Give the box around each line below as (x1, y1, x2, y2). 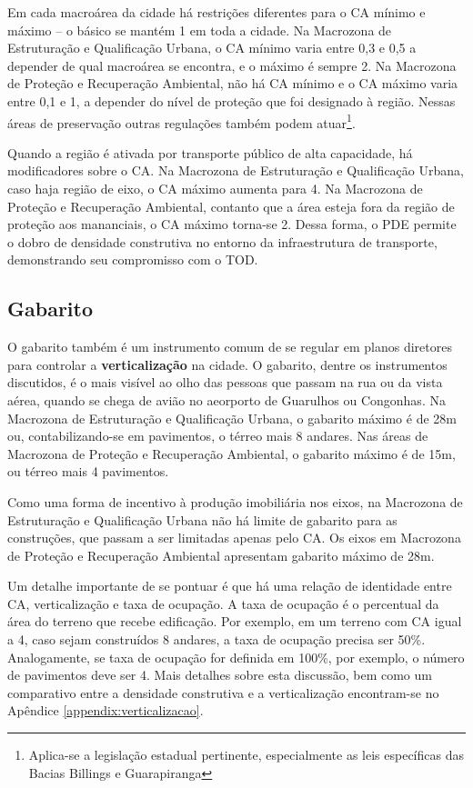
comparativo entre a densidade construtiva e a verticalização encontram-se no (7, 683, 439, 702)
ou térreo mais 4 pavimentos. (7, 462, 169, 481)
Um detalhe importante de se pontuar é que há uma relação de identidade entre (7, 576, 452, 595)
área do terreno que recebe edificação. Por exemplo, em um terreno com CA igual (7, 612, 462, 631)
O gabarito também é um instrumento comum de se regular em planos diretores (7, 337, 452, 356)
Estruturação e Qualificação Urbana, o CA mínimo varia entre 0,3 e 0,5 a (7, 38, 417, 57)
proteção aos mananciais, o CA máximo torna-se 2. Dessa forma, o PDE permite (7, 214, 457, 234)
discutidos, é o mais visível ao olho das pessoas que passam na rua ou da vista (7, 373, 443, 392)
